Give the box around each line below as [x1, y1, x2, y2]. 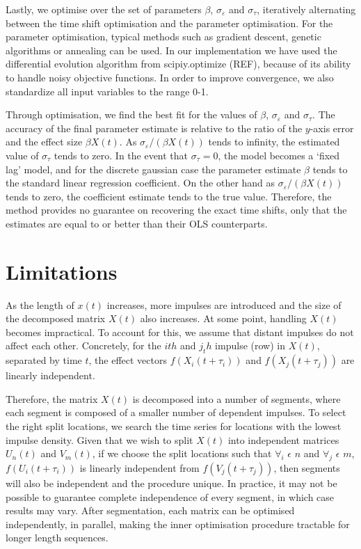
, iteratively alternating [257, 2, 356, 16]
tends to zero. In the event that [54, 148, 188, 162]
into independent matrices [227, 432, 339, 447]
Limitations [6, 257, 118, 285]
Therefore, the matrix [6, 391, 98, 406]
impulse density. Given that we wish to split [6, 432, 193, 447]
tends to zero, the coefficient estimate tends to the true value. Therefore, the [6, 189, 332, 203]
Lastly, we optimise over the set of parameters [6, 2, 202, 16]
